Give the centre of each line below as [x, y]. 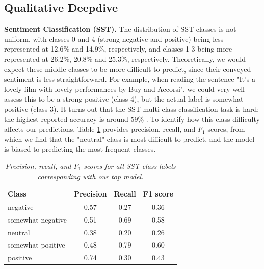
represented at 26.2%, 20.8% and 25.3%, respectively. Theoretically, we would [125, 58]
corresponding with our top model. [90, 176]
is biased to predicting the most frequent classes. [80, 149]
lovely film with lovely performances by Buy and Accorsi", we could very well [124, 89]
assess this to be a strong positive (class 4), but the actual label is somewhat [124, 99]
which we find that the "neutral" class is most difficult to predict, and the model [129, 139]
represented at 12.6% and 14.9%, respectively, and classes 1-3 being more [118, 49]
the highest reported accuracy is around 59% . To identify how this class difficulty [132, 119]
